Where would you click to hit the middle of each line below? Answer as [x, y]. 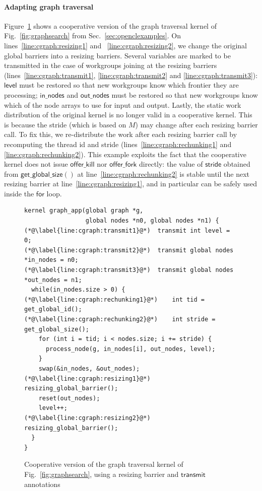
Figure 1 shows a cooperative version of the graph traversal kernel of [110, 25]
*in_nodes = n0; [51, 260]
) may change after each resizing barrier [196, 124]
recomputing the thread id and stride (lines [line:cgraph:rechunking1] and [118, 144]
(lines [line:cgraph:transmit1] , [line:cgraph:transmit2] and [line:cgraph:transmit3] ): [131, 75]
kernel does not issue [36, 164]
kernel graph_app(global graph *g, [84, 211]
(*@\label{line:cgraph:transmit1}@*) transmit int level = [127, 230]
